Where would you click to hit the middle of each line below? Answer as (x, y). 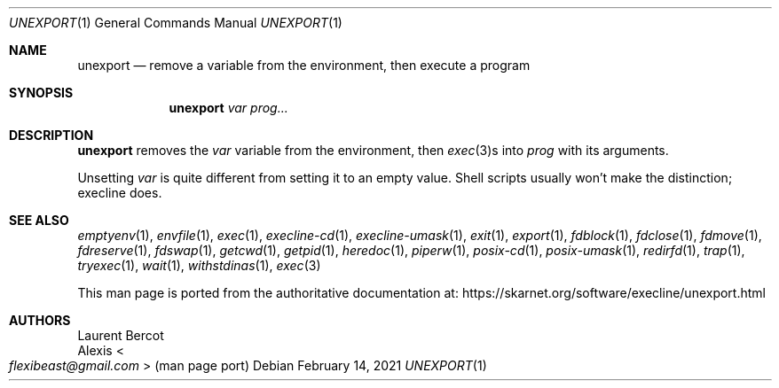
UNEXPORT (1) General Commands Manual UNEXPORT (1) (176, 23)
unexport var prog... (228, 108)
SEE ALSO (39, 220)
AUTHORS (40, 320)
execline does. (120, 193)
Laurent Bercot (121, 335)
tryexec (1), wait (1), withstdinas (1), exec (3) (199, 265)
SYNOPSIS (41, 93)
